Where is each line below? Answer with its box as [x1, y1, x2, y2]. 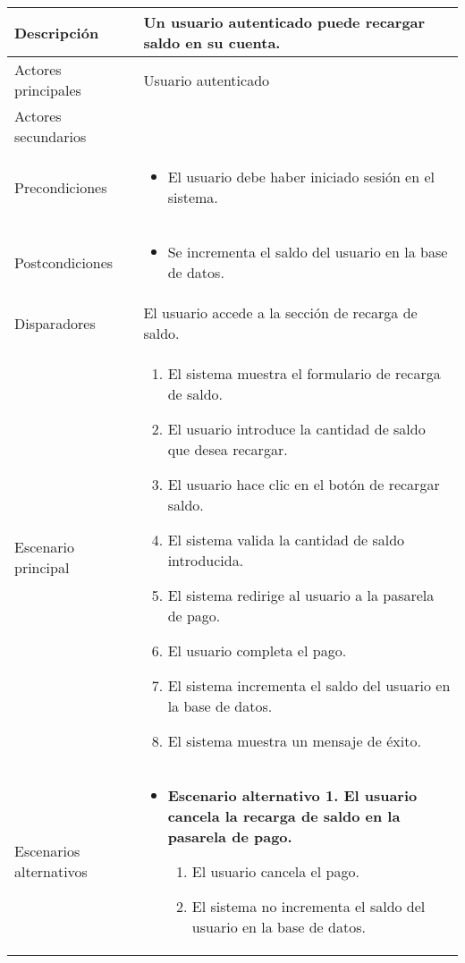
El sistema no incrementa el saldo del [191, 896, 426, 917]
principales [14, 80, 81, 100]
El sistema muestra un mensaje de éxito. [167, 731, 421, 751]
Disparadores [14, 312, 96, 334]
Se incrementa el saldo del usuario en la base [167, 241, 448, 262]
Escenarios [14, 841, 80, 861]
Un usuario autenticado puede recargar [143, 12, 426, 32]
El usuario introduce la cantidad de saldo [167, 418, 426, 439]
